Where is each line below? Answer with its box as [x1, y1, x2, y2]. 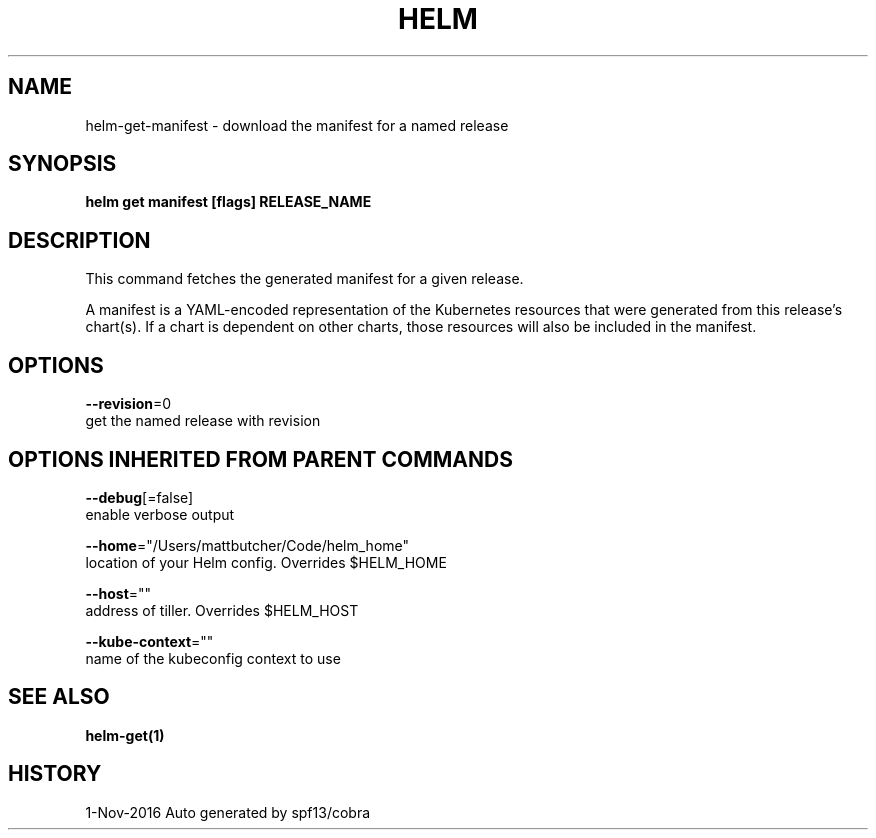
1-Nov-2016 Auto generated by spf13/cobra [85, 803, 371, 821]
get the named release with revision [85, 412, 321, 430]
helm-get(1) [85, 726, 165, 744]
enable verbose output [85, 505, 235, 523]
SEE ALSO [8, 684, 110, 710]
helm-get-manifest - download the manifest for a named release [85, 116, 509, 134]
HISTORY [8, 761, 102, 787]
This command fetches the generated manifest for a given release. [85, 270, 524, 288]
